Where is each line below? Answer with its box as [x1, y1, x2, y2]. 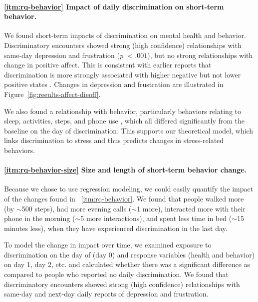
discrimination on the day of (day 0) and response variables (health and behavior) [4, 249, 255, 259]
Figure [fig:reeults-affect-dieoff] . [4, 88, 101, 99]
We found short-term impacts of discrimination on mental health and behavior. [4, 30, 246, 40]
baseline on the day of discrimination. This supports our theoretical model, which [4, 125, 254, 135]
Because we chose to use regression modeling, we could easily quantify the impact [4, 183, 254, 194]
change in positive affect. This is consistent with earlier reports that [4, 59, 212, 70]
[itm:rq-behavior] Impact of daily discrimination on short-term [4, 1, 224, 11]
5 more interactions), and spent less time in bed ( [80, 213, 232, 223]
